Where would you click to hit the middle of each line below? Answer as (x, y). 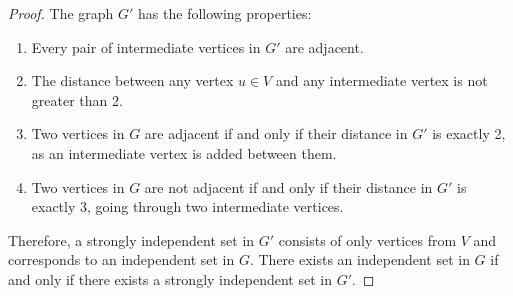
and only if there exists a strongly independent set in (170, 278)
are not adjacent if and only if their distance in (288, 186)
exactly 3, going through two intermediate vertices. (187, 206)
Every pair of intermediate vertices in (146, 46)
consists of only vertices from (367, 239)
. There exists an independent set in (359, 259)
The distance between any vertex (132, 80)
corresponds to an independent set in (121, 259)
